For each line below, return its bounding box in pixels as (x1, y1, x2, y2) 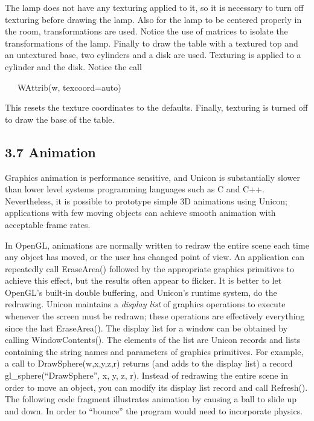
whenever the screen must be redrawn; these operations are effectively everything (5, 310, 305, 322)
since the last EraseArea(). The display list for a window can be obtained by (5, 321, 288, 334)
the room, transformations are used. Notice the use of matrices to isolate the (5, 25, 288, 38)
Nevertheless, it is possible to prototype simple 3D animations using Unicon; (5, 194, 287, 207)
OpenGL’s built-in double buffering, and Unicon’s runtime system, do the (5, 286, 277, 298)
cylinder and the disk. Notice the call (5, 60, 142, 73)
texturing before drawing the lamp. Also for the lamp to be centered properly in (5, 13, 302, 25)
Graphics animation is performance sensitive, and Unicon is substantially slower (5, 171, 300, 183)
